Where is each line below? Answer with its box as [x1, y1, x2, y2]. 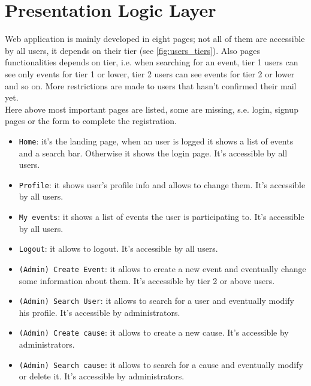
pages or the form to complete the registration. [5, 114, 177, 127]
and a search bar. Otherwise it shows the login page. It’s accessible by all [19, 146, 288, 159]
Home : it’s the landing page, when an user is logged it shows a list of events [19, 134, 294, 147]
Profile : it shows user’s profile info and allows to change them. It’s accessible [19, 178, 306, 191]
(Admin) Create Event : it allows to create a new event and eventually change [19, 262, 306, 275]
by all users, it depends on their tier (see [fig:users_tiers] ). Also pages [5, 44, 260, 56]
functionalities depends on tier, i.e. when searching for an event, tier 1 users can [5, 56, 298, 68]
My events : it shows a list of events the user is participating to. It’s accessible [19, 210, 304, 222]
